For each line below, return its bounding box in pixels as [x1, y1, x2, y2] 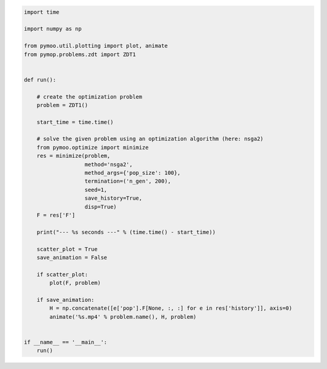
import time [24, 8, 60, 15]
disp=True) [84, 203, 117, 210]
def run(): [24, 76, 56, 83]
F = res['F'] [36, 212, 76, 218]
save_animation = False [36, 254, 107, 261]
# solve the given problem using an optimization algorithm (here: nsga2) [36, 136, 263, 142]
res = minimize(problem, [36, 152, 111, 160]
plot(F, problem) [49, 279, 101, 287]
